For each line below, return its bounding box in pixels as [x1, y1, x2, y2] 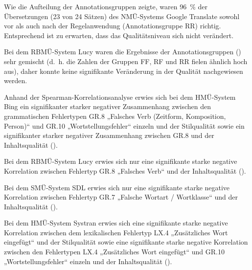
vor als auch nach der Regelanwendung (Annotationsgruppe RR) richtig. [4, 21, 221, 31]
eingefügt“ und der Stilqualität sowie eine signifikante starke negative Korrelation [4, 237, 248, 247]
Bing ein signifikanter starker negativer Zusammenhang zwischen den [4, 101, 211, 112]
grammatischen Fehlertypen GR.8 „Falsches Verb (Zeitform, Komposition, [4, 111, 226, 121]
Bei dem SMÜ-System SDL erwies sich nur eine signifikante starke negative [4, 182, 230, 192]
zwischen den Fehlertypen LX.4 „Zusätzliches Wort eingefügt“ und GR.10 [4, 247, 225, 257]
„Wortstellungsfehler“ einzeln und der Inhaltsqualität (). [4, 256, 172, 266]
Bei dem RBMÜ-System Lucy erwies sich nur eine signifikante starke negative [4, 156, 237, 166]
